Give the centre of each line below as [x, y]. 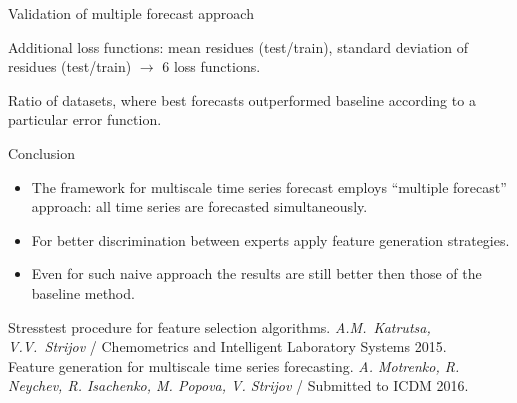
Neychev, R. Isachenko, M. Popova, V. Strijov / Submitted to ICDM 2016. [238, 385]
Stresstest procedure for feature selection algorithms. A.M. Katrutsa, [219, 326]
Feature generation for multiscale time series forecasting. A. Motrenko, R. [234, 365]
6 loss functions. [211, 66]
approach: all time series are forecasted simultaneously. [199, 206]
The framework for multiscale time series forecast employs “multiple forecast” [269, 186]
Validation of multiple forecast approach [131, 13]
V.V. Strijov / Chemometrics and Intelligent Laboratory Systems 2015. [227, 346]
